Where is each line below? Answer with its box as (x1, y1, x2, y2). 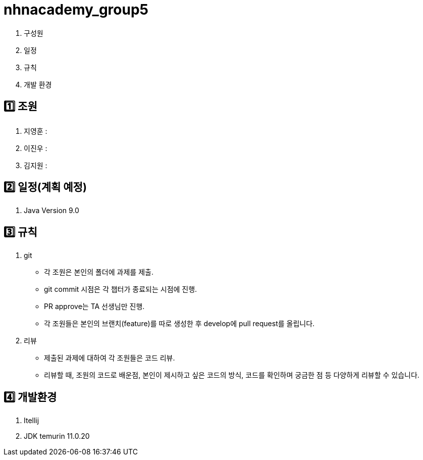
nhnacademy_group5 (4, 1, 149, 18)
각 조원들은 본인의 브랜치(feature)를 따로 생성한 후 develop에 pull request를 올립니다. (44, 319, 315, 328)
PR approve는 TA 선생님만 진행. (44, 302, 145, 311)
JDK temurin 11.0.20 (24, 432, 90, 441)
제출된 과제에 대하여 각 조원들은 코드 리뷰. (44, 353, 175, 363)
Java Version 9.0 (24, 206, 79, 215)
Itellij (24, 416, 39, 425)
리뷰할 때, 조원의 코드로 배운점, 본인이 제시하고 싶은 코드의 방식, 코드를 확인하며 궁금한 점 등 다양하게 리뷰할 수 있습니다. (44, 371, 419, 380)
